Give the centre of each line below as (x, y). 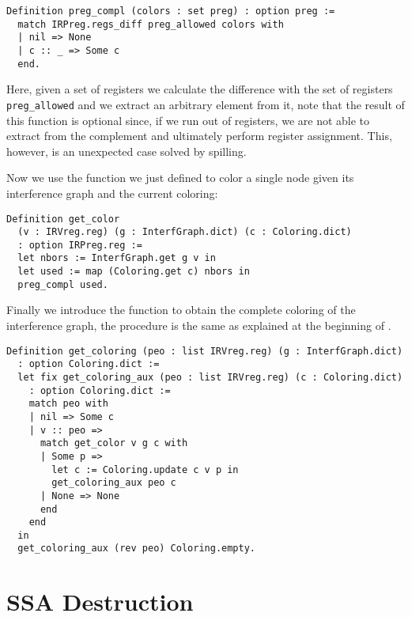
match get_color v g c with (114, 443)
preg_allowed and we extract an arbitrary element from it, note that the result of (206, 104)
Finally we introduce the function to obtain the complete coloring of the (181, 310)
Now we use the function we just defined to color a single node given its (180, 178)
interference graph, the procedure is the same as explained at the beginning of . (199, 326)
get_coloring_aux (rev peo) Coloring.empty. (136, 549)
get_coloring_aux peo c (114, 483)
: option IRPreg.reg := (80, 245)
